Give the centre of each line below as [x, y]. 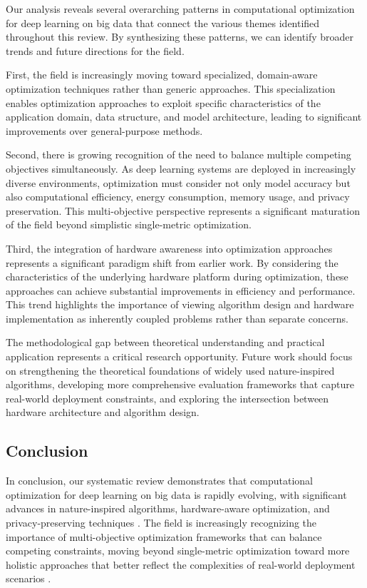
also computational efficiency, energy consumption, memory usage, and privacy [178, 197]
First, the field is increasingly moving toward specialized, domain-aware [162, 75]
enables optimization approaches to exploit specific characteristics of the [163, 102]
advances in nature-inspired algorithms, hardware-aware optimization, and [168, 508]
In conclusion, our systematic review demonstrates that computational [159, 481]
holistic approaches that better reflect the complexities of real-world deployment [181, 564]
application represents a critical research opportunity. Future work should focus [179, 356]
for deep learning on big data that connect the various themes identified [163, 22]
